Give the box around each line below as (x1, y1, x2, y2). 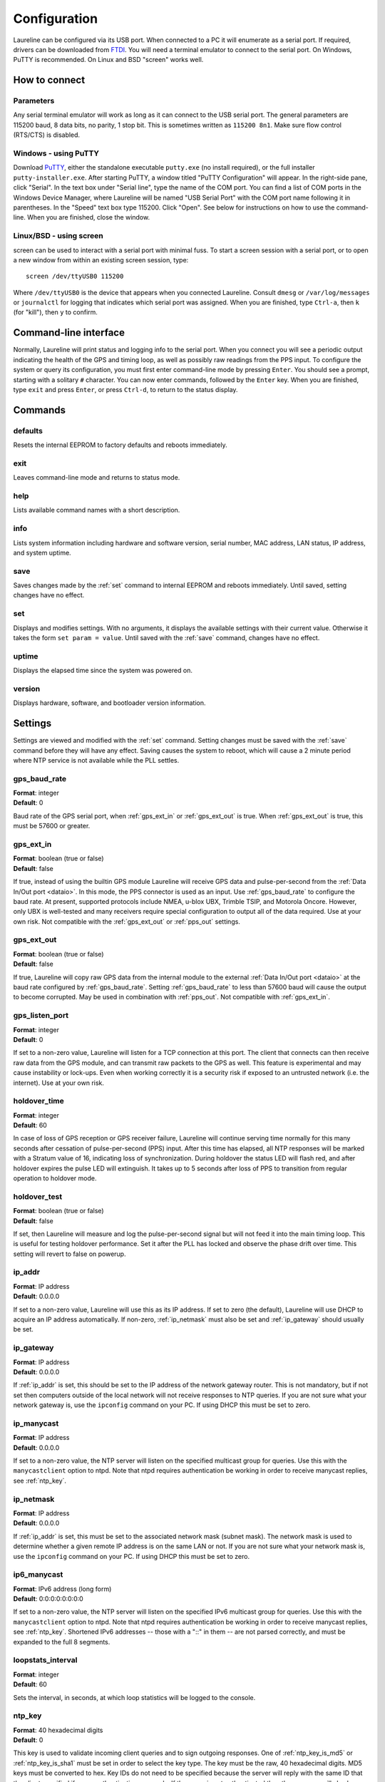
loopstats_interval (13, 1655, 78, 1665)
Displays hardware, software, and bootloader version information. (13, 699, 206, 707)
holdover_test (13, 1191, 63, 1201)
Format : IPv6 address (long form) (13, 1585, 112, 1593)
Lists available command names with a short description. (13, 506, 180, 515)
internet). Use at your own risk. (13, 1078, 105, 1087)
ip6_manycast (13, 1570, 63, 1580)
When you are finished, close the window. (27, 213, 150, 222)
